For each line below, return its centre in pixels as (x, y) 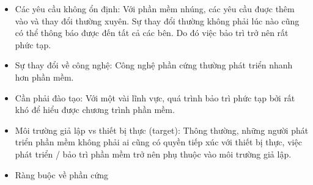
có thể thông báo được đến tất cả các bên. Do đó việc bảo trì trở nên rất (152, 33)
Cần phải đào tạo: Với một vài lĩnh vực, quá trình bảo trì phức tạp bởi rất (155, 97)
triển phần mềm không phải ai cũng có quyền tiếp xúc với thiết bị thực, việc (158, 142)
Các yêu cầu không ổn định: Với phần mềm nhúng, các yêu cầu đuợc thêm (155, 9)
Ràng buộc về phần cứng (62, 174)
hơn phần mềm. (44, 77)
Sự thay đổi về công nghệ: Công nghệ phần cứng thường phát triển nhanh (154, 65)
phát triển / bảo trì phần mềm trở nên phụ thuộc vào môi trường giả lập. (153, 154)
